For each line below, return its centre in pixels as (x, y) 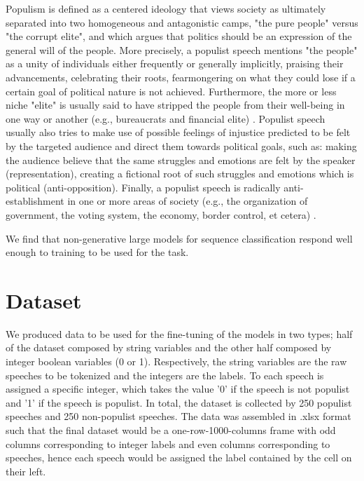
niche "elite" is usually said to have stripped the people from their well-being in (175, 105)
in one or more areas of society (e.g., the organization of (188, 201)
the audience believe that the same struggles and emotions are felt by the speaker (181, 160)
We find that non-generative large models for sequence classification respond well (179, 238)
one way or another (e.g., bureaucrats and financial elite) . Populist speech (166, 118)
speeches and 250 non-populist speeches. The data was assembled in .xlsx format (178, 416)
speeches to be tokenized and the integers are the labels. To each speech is (165, 375)
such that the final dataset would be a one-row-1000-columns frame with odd (171, 429)
